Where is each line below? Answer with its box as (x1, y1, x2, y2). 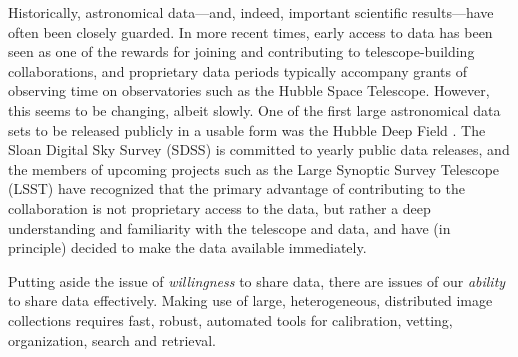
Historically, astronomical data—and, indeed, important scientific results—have (8, 2, 494, 22)
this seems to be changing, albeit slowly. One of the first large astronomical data (8, 99, 501, 120)
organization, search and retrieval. (8, 329, 216, 350)
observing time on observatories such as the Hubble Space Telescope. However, (8, 80, 490, 101)
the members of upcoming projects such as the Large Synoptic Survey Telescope (8, 158, 500, 179)
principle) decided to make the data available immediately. (8, 237, 367, 258)
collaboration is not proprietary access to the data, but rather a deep (8, 197, 431, 218)
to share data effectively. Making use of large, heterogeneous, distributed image (8, 290, 493, 311)
